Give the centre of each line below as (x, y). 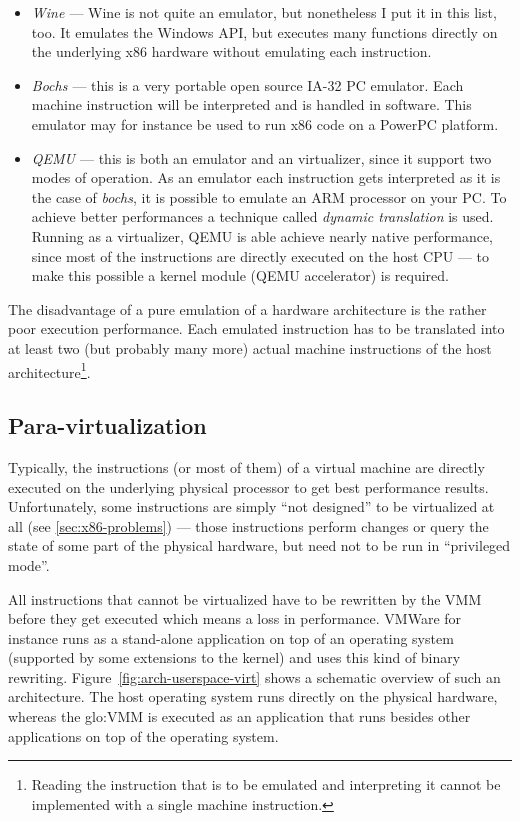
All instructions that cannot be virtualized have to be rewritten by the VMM (245, 598)
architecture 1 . (49, 370)
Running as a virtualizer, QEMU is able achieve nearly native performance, (262, 235)
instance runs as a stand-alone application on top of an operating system (231, 637)
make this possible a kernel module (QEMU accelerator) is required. (240, 275)
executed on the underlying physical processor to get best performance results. (248, 486)
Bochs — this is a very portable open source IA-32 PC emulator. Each (247, 84)
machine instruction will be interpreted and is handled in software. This (251, 104)
